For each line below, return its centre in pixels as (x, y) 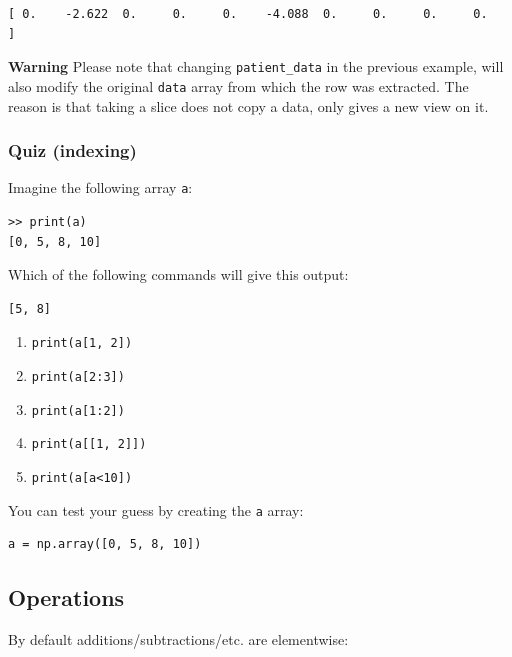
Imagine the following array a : (100, 187)
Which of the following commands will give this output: (178, 274)
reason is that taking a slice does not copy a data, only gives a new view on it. (248, 105)
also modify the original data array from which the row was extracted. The (238, 85)
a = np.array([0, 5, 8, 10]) (105, 544)
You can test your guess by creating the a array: (156, 509)
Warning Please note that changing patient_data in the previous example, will (256, 66)
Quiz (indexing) (72, 150)
